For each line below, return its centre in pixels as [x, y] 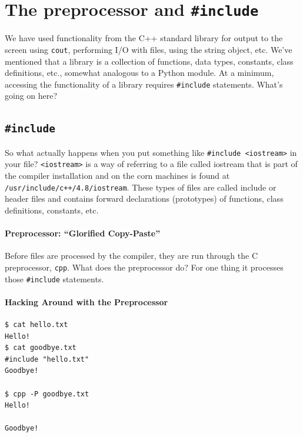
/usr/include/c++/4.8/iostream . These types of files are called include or [141, 187]
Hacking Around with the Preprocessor [86, 301]
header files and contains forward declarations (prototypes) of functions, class [144, 199]
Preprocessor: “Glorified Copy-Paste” [83, 233]
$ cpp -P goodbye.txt [47, 394]
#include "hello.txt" [47, 359]
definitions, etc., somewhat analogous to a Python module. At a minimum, [139, 73]
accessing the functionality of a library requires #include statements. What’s [144, 84]
